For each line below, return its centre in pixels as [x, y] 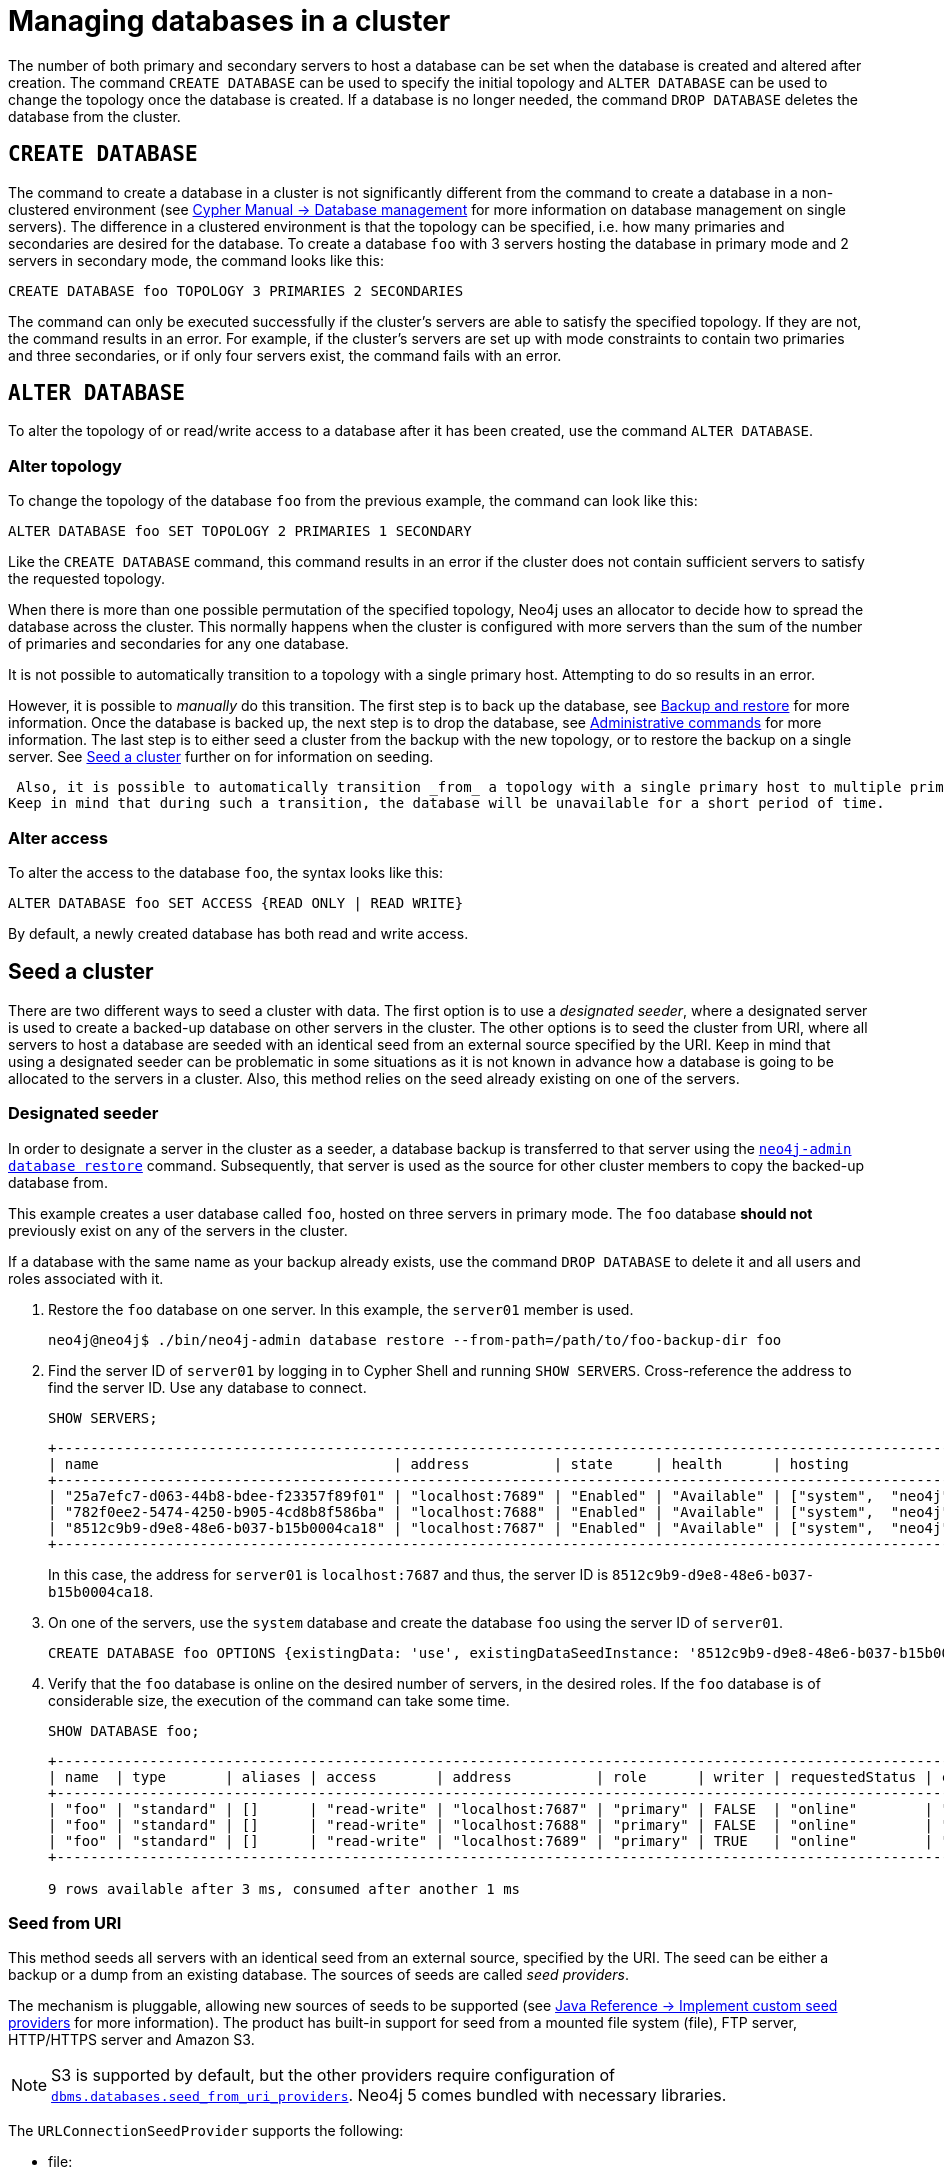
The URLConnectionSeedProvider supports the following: [206, 2131]
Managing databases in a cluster [229, 21]
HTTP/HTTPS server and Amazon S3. [131, 2040]
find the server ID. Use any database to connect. [207, 1387]
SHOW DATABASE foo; [124, 1730]
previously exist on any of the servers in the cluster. [178, 1230]
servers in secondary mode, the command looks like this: [196, 260]
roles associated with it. [86, 1278]
